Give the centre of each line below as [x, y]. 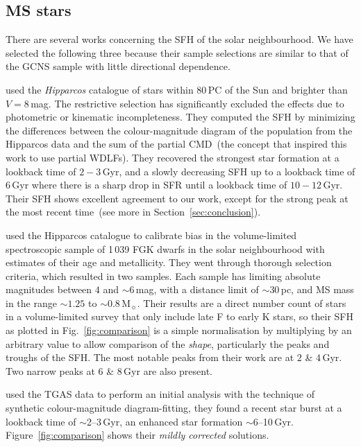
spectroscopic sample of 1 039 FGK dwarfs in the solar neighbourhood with [165, 248]
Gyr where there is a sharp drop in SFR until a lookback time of [150, 185]
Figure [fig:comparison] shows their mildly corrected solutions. [137, 435]
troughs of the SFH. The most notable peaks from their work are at [150, 357]
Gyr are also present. [168, 370]
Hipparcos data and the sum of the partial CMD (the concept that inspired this [176, 144]
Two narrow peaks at [50, 370]
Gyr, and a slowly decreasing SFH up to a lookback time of [229, 171]
